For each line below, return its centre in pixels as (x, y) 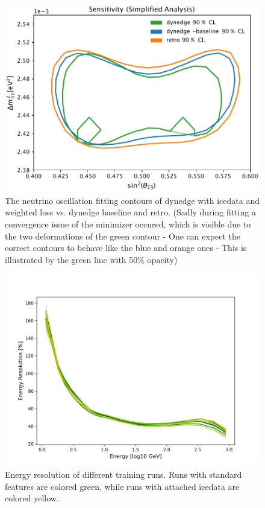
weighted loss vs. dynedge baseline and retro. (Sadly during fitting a (130, 212)
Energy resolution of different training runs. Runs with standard (123, 474)
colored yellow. (32, 498)
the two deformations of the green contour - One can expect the (123, 236)
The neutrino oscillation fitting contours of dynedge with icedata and (132, 200)
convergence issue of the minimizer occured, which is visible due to (128, 224)
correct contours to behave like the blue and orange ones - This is (126, 248)
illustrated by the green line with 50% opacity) (91, 259)
